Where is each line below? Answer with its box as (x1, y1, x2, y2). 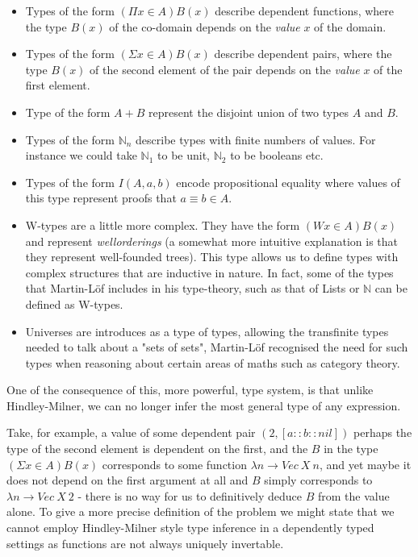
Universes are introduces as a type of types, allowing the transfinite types (25, 322, 389, 339)
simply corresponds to (264, 472, 373, 488)
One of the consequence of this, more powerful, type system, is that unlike (6, 381, 374, 398)
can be (374, 280, 408, 297)
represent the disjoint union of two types (148, 103, 349, 120)
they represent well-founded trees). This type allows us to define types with (25, 248, 399, 265)
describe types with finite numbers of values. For (136, 131, 376, 148)
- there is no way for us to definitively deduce (77, 487, 303, 504)
